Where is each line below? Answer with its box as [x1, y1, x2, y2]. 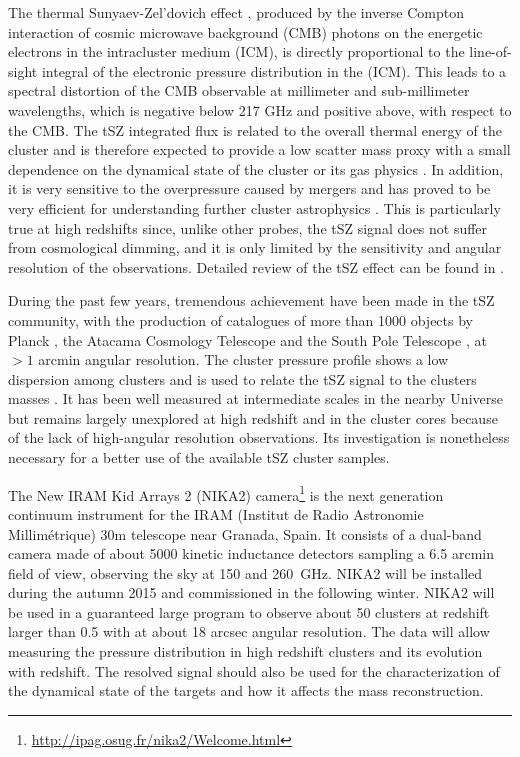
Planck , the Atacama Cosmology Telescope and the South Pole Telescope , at [8, 329, 487, 350]
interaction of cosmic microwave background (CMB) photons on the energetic [8, 21, 483, 42]
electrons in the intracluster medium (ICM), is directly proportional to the [8, 41, 465, 62]
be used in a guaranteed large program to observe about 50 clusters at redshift [8, 601, 490, 622]
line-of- [469, 41, 512, 62]
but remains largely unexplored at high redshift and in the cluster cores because [8, 407, 498, 428]
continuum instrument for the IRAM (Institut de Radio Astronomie [8, 503, 424, 524]
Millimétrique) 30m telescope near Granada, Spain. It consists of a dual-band [8, 523, 482, 544]
